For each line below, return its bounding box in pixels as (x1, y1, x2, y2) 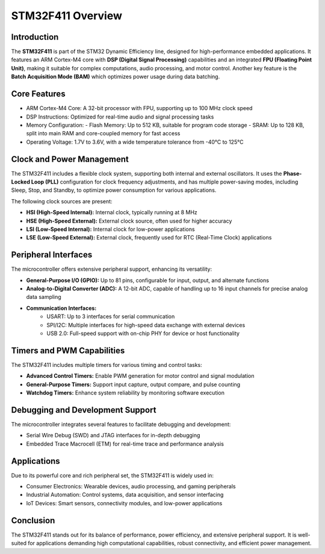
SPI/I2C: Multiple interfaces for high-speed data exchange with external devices (46, 321, 246, 328)
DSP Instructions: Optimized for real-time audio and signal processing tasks (26, 113, 214, 120)
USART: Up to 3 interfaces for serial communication (46, 313, 175, 320)
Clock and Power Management (11, 154, 129, 164)
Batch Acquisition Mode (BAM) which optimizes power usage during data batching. (11, 73, 220, 81)
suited (11, 540, 27, 547)
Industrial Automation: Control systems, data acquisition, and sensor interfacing (26, 491, 224, 499)
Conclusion (11, 515, 55, 526)
